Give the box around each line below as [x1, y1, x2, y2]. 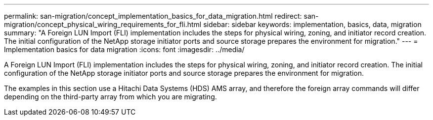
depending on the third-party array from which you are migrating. [4, 92, 217, 101]
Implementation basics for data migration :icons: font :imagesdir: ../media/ [4, 45, 245, 54]
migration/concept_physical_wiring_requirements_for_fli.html [4, 20, 202, 29]
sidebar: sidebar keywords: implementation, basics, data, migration [203, 20, 422, 29]
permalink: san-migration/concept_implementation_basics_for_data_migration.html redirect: [4, 12, 302, 20]
